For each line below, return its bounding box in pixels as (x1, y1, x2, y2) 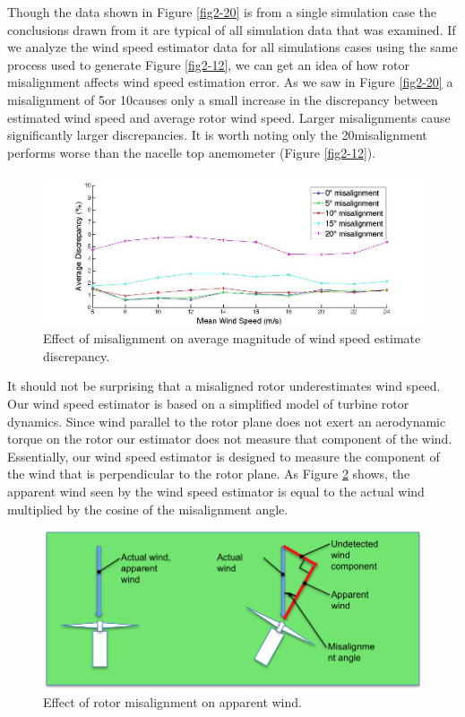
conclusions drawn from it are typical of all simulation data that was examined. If (7, 20, 456, 39)
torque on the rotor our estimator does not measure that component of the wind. (7, 429, 452, 448)
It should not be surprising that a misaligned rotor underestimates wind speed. (7, 376, 441, 395)
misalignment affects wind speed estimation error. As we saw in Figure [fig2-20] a (7, 73, 453, 91)
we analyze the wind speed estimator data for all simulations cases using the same (7, 38, 458, 56)
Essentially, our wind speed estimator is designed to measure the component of (7, 446, 440, 465)
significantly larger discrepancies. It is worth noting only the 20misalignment (7, 125, 427, 144)
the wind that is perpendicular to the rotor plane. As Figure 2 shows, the (7, 464, 410, 483)
